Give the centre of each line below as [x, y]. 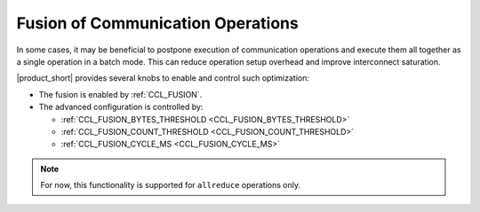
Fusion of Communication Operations [158, 23]
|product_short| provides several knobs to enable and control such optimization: [163, 78]
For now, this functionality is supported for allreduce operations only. [171, 185]
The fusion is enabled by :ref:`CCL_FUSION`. [120, 94]
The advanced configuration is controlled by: [121, 107]
